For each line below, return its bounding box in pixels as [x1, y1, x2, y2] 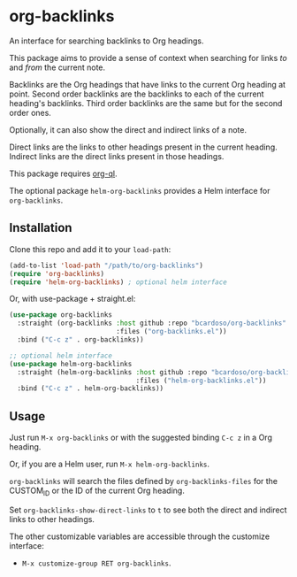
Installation [9, 220, 72, 235]
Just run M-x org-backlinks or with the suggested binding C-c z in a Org [9, 432, 272, 443]
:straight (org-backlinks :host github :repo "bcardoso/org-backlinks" [17, 319, 287, 328]
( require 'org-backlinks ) [9, 269, 104, 278]
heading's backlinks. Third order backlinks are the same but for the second [9, 97, 283, 108]
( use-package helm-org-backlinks [9, 359, 133, 368]
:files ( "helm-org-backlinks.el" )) [135, 376, 267, 385]
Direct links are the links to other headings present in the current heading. [9, 142, 278, 152]
